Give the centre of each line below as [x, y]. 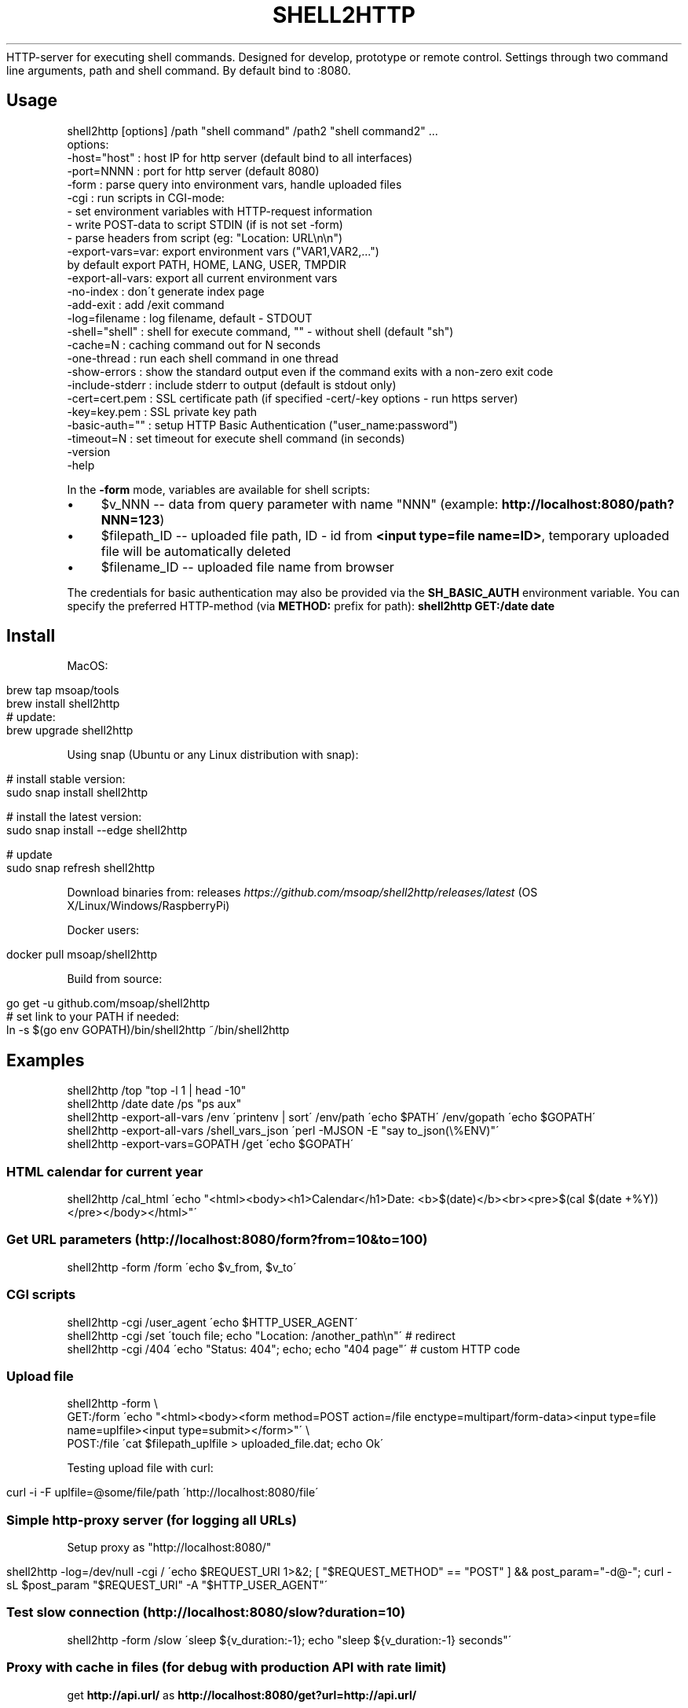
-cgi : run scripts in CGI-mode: [146, 197]
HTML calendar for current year [105, 1171]
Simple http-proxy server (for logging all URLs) [152, 1520]
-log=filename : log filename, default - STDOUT [190, 318]
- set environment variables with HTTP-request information [220, 211]
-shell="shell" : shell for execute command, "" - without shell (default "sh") [260, 331]
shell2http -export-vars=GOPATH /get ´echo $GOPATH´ [210, 1144]
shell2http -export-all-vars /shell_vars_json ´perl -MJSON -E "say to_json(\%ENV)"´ [283, 1131]
